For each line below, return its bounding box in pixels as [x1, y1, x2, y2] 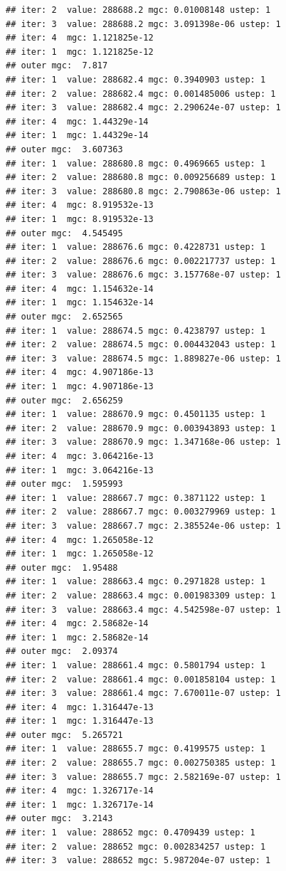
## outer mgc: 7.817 [6, 60, 108, 71]
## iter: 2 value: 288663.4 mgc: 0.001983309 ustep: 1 [6, 590, 276, 601]
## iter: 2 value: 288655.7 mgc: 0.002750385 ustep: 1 [6, 758, 276, 769]
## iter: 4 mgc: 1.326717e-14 [6, 786, 154, 796]
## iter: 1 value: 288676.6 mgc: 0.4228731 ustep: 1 [6, 242, 266, 253]
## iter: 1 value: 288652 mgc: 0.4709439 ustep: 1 [6, 828, 255, 838]
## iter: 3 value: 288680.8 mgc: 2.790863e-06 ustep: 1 [6, 186, 281, 196]
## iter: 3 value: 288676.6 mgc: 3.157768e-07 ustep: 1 [6, 270, 281, 280]
